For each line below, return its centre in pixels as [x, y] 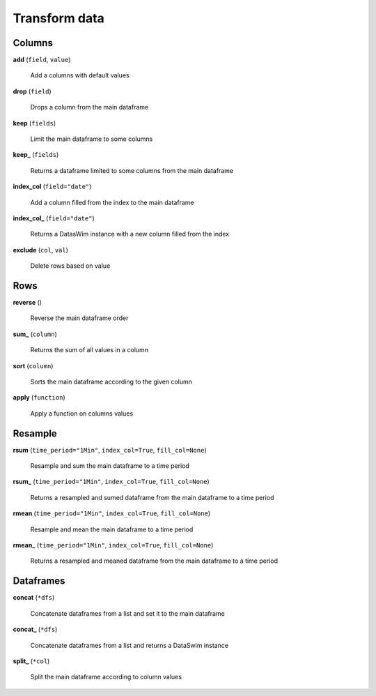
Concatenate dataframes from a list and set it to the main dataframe [128, 613]
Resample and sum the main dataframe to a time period [110, 466]
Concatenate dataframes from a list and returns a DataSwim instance [130, 645]
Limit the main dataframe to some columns [92, 139]
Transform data [58, 18]
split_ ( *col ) [31, 661]
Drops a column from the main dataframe [89, 107]
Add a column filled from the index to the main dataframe [112, 202]
